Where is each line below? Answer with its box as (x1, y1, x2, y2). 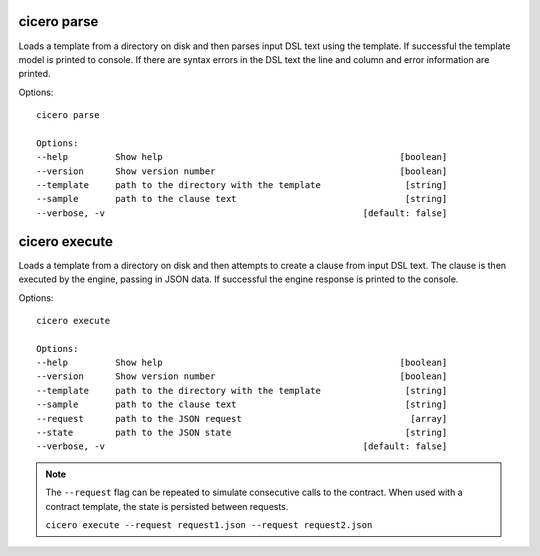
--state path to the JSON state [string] (36, 427, 448, 439)
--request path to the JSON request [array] (36, 413, 448, 424)
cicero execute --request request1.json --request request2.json (45, 519, 373, 530)
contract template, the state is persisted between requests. (45, 500, 289, 512)
